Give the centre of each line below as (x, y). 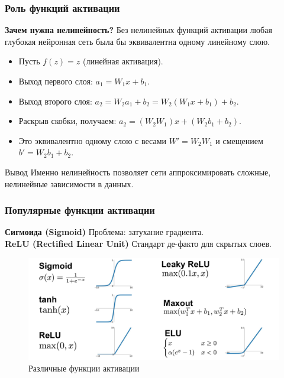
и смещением (239, 140)
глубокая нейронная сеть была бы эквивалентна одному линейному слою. (138, 41)
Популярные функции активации (80, 210)
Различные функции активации (84, 368)
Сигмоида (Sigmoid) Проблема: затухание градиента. (104, 232)
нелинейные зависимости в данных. (69, 183)
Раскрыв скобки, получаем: (67, 121)
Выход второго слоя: (55, 101)
